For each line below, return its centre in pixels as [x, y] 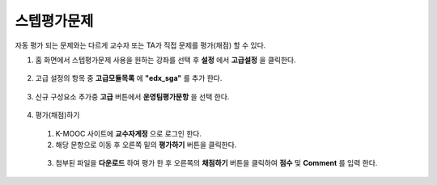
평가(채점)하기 [57, 115]
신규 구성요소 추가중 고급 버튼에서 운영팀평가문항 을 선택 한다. [132, 96]
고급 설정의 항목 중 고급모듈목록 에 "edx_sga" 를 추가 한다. [129, 78]
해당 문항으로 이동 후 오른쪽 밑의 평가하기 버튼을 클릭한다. [146, 145]
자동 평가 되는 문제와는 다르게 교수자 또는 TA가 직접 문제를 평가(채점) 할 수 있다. [140, 45]
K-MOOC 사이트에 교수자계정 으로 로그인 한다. [129, 133]
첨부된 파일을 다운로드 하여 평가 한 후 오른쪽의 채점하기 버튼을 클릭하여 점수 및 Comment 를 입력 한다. [216, 163]
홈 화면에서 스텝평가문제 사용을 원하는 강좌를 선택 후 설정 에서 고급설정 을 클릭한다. [165, 60]
